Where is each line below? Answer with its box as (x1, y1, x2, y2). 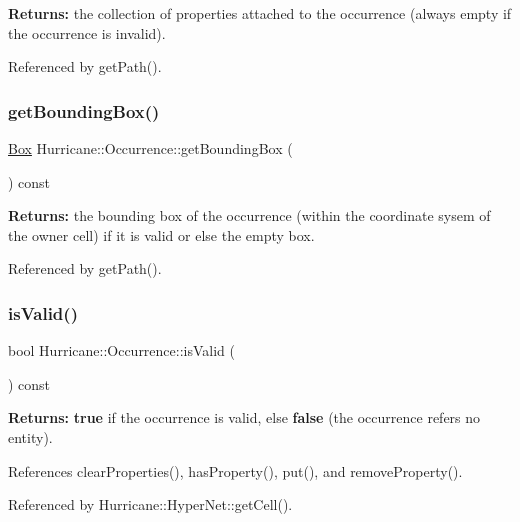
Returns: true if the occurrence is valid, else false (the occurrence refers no (8, 407, 481, 428)
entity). (8, 426, 53, 447)
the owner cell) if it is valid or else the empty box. (8, 224, 315, 245)
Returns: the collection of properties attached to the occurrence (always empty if (8, 3, 512, 23)
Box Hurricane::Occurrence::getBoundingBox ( (8, 138, 293, 158)
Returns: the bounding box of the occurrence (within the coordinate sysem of (8, 205, 491, 226)
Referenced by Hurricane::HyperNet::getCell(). (8, 494, 293, 515)
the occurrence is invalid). (8, 22, 166, 43)
